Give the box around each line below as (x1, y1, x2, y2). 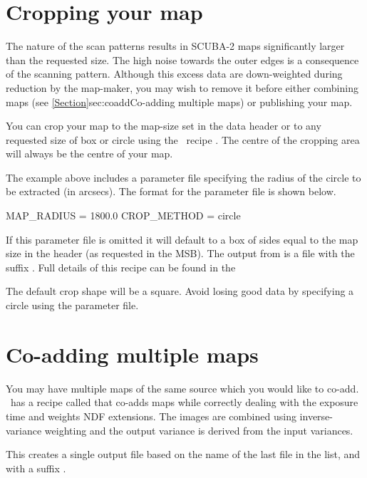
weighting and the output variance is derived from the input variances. (44, 422, 353, 437)
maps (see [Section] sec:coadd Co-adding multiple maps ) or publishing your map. (6, 94, 353, 109)
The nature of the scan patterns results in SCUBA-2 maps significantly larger (6, 38, 345, 53)
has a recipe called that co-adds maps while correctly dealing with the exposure (10, 395, 358, 410)
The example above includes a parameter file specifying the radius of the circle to (6, 170, 361, 185)
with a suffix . (6, 460, 66, 475)
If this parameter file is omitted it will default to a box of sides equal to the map (6, 232, 358, 246)
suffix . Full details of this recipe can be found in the (6, 259, 236, 274)
